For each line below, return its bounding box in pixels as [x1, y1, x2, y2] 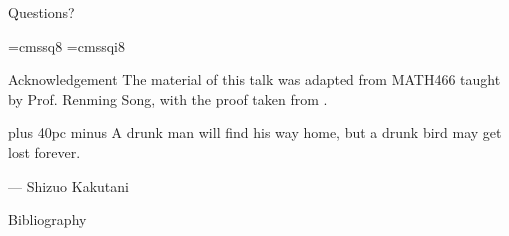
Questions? [8, 2, 75, 22]
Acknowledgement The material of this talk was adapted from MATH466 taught [8, 69, 501, 90]
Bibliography [8, 209, 87, 230]
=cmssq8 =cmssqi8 [8, 35, 125, 56]
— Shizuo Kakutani [8, 175, 129, 196]
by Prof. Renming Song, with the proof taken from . [8, 88, 328, 109]
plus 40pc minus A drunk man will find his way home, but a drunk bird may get [8, 122, 502, 143]
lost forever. [8, 141, 81, 162]
